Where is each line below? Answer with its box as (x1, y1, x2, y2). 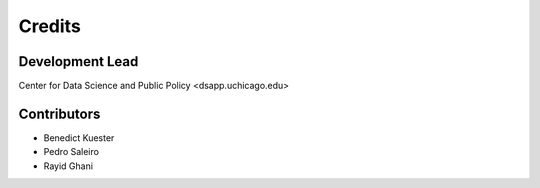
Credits (18, 15, 82, 37)
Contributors (18, 105, 101, 122)
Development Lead (18, 53, 139, 70)
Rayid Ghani (43, 160, 94, 172)
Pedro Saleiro (43, 146, 100, 158)
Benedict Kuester (43, 131, 115, 144)
